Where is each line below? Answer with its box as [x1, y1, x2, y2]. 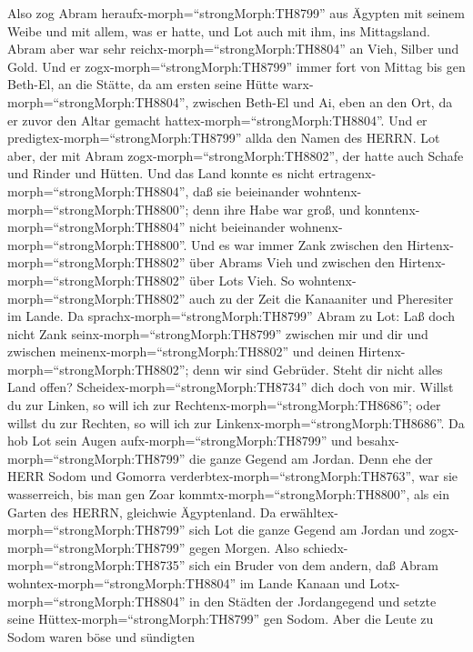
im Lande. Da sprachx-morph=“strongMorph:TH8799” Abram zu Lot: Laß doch [7, 306, 455, 326]
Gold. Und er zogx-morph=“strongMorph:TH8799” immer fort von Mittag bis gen [7, 56, 466, 75]
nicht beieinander [189, 217, 286, 236]
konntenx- [364, 199, 420, 218]
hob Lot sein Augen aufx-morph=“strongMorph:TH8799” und [7, 431, 353, 450]
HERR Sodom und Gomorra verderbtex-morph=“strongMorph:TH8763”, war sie [7, 466, 458, 486]
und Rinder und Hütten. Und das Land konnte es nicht [7, 164, 315, 183]
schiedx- [303, 537, 348, 557]
